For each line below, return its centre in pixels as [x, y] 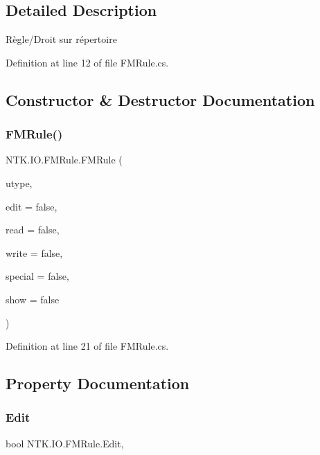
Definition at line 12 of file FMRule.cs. [87, 62]
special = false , [37, 276]
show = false [33, 299]
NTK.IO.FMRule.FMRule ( [64, 160]
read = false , [33, 230]
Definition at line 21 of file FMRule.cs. [87, 346]
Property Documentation [98, 383]
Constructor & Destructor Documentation [160, 99]
